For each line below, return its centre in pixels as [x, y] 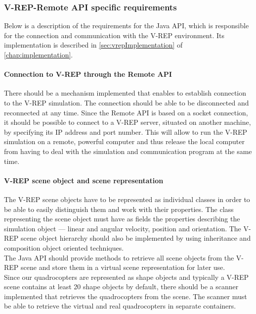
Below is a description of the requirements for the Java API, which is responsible [127, 26]
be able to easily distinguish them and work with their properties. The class [119, 209]
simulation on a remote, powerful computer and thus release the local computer [124, 141]
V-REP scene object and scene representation [84, 180]
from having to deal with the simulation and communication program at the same [128, 151]
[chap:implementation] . [39, 54]
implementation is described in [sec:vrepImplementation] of [93, 45]
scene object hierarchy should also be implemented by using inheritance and [136, 238]
